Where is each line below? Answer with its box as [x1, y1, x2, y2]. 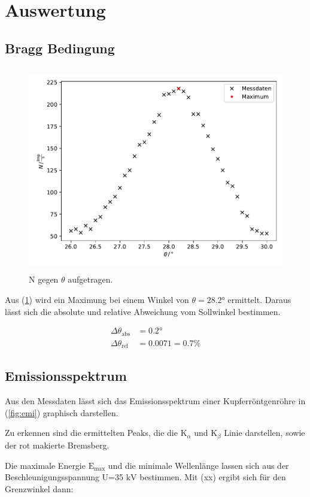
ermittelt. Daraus [227, 293, 291, 305]
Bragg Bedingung [5, 38, 115, 57]
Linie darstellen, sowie [224, 426, 305, 439]
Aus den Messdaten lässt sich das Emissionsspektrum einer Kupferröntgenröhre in [5, 395, 306, 407]
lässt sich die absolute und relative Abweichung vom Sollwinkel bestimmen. [5, 305, 281, 317]
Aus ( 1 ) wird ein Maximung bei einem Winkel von [5, 293, 189, 305]
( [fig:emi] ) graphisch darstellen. [5, 406, 118, 419]
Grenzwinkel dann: [5, 482, 74, 495]
